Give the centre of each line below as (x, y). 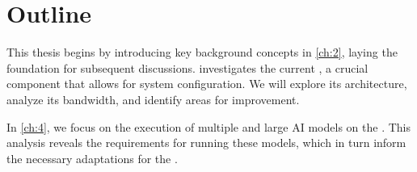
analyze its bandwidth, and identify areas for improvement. (153, 99)
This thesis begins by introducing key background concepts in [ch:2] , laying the (202, 52)
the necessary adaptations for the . (92, 158)
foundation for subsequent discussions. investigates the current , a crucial (187, 67)
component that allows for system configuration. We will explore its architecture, (207, 84)
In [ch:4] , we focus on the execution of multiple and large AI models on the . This (208, 126)
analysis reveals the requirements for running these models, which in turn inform (206, 143)
